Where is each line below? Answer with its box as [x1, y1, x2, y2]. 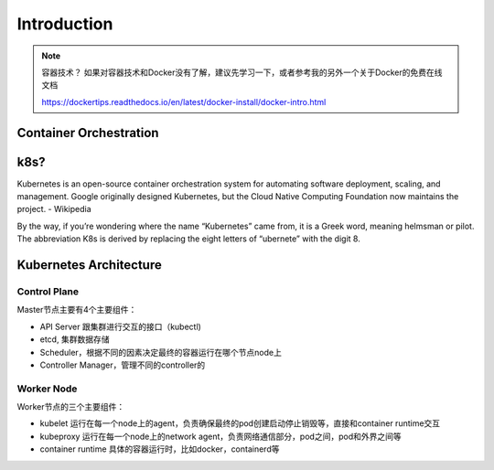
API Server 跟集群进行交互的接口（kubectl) [39, 321, 201, 332]
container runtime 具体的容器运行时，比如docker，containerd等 [39, 443, 280, 454]
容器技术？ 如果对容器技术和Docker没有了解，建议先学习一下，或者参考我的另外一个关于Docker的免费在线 [41, 67, 443, 78]
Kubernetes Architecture [16, 257, 162, 273]
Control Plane [16, 284, 80, 297]
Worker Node [16, 382, 78, 395]
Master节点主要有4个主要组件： [16, 304, 137, 315]
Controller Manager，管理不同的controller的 [39, 359, 206, 370]
